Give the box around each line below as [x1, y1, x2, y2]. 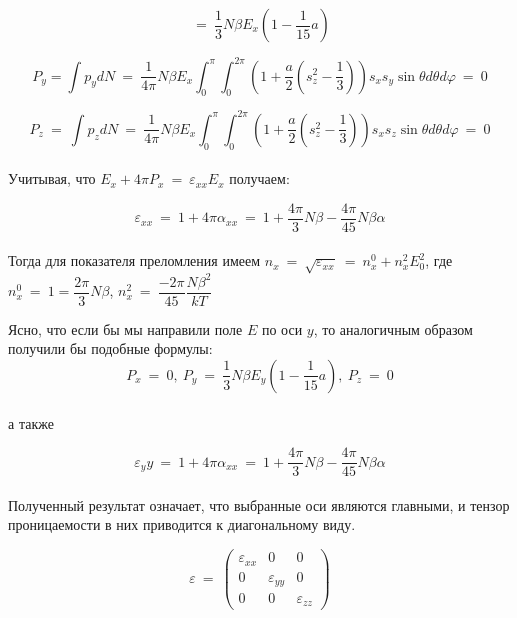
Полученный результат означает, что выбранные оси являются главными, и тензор [8, 494, 510, 515]
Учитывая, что [8, 168, 96, 189]
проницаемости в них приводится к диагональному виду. [8, 514, 356, 535]
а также [8, 412, 54, 433]
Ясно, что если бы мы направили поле [8, 318, 243, 339]
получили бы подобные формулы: [8, 338, 213, 359]
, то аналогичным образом [313, 318, 473, 339]
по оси [261, 318, 303, 339]
